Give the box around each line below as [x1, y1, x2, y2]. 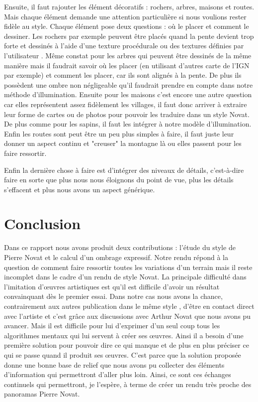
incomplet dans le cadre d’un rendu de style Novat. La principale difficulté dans [4, 271, 247, 282]
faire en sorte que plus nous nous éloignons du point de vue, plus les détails [4, 174, 234, 185]
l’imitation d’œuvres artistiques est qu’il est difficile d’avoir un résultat [4, 281, 220, 291]
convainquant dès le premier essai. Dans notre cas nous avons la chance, [4, 291, 223, 301]
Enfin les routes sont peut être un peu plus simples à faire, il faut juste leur [4, 128, 234, 138]
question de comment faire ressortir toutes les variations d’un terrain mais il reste [4, 262, 253, 272]
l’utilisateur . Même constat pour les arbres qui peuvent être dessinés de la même [4, 50, 252, 60]
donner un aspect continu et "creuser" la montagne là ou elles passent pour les [4, 138, 242, 148]
